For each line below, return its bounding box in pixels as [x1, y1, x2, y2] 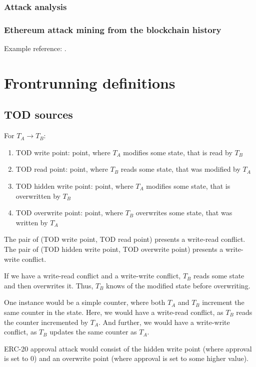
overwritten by [15, 190, 60, 201]
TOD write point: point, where [15, 147, 110, 157]
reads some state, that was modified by [120, 164, 240, 174]
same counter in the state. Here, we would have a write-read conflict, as [4, 306, 223, 317]
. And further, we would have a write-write [98, 316, 230, 327]
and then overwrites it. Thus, [4, 280, 93, 290]
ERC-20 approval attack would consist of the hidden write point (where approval [4, 343, 252, 353]
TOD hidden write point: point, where [15, 181, 133, 191]
